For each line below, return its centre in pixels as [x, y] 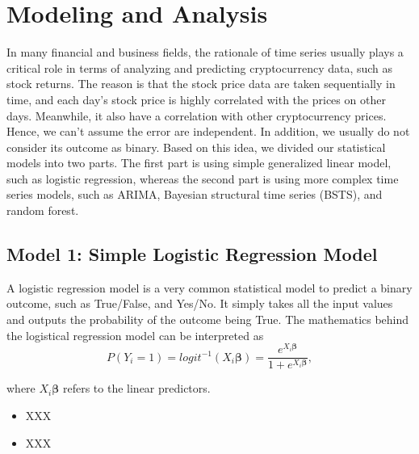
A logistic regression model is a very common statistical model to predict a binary [209, 287]
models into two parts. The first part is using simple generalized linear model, [199, 163]
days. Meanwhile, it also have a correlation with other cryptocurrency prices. [197, 115]
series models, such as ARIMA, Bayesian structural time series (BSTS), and [195, 194]
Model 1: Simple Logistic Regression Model [192, 254]
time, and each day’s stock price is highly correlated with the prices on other [196, 99]
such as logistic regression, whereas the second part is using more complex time [203, 178]
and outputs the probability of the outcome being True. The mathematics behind [208, 319]
